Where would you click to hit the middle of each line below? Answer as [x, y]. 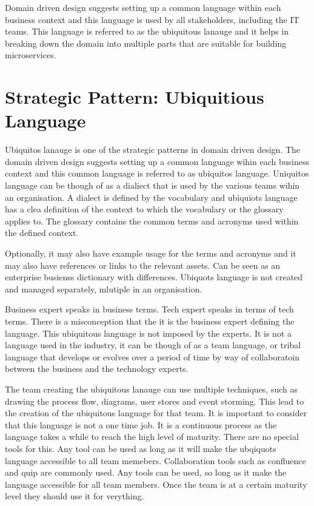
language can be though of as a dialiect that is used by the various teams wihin [152, 185]
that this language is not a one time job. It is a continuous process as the [141, 424]
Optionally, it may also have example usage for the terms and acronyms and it [151, 253]
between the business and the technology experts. [97, 369]
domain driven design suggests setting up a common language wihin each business [157, 161]
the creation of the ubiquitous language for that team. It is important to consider [156, 413]
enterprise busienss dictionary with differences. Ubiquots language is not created [154, 277]
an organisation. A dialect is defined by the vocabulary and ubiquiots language [151, 197]
